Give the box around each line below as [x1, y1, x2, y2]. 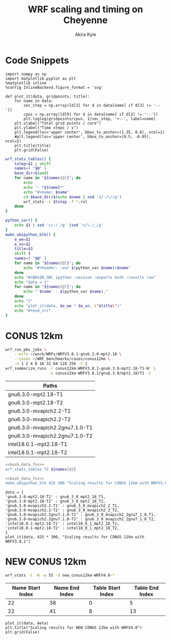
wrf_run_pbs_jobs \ [5, 347, 47, 352]
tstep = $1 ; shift [14, 161, 51, 167]
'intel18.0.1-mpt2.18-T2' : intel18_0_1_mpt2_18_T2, [5, 526, 120, 531]
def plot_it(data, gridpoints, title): [5, 93, 90, 99]
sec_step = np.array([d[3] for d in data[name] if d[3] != [23, 103, 152, 108]
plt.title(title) [14, 143, 51, 148]
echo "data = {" [14, 279, 49, 285]
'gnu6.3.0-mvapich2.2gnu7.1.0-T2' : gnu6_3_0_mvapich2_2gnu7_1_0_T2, [5, 517, 156, 522]
